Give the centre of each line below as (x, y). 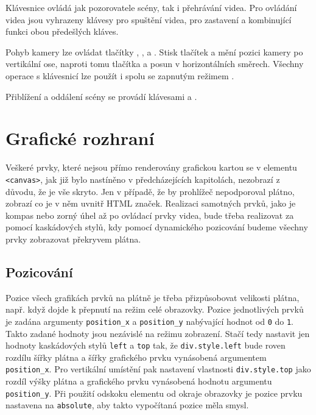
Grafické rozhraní (80, 138)
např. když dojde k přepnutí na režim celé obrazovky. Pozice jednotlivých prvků (155, 309)
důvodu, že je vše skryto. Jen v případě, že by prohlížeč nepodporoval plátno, (150, 191)
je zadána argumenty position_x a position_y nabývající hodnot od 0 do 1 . (150, 321)
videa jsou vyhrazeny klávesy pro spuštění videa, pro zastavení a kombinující (149, 19)
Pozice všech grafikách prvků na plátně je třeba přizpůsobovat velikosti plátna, (153, 297)
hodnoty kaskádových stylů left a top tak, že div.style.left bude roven (146, 345)
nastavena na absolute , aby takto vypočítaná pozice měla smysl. (127, 405)
